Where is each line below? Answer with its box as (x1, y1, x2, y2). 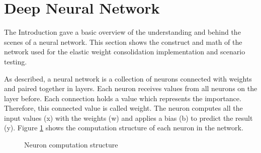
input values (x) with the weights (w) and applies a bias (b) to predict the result (4, 112, 253, 123)
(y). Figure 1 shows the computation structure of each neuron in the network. (4, 122, 243, 133)
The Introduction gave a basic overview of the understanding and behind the (4, 27, 241, 37)
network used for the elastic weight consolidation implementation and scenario (4, 46, 245, 57)
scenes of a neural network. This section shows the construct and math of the (4, 36, 242, 47)
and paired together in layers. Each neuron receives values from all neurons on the (4, 83, 257, 94)
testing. (4, 56, 27, 66)
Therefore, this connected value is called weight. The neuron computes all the (4, 103, 243, 113)
